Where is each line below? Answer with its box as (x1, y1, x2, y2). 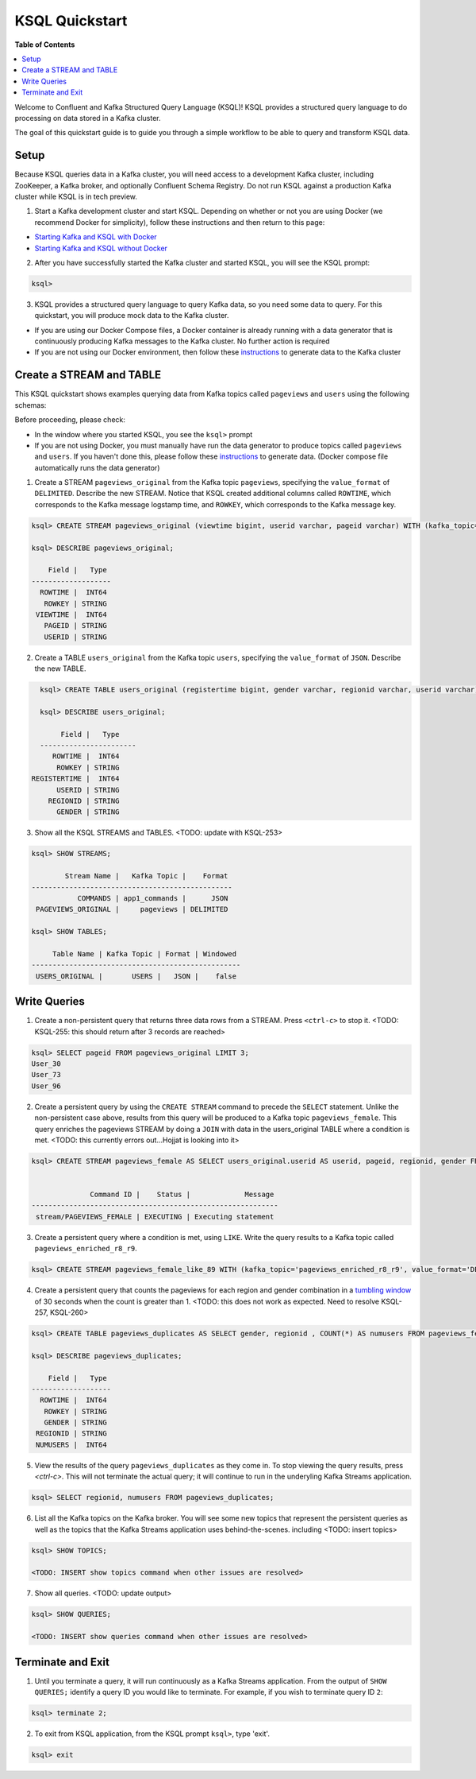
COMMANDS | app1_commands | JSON (77, 893, 228, 902)
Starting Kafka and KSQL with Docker (34, 232, 158, 242)
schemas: (14, 400, 47, 409)
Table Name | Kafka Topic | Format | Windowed (52, 949, 237, 958)
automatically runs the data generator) (34, 463, 160, 472)
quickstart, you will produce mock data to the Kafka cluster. (34, 311, 229, 320)
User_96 (31, 1081, 61, 1091)
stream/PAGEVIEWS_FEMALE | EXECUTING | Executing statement (36, 1212, 274, 1221)
